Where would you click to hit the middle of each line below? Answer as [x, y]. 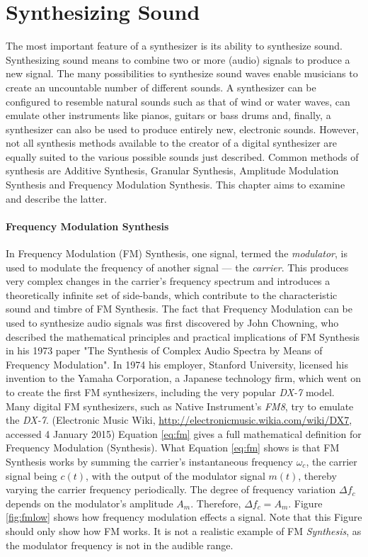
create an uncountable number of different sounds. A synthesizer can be [161, 87]
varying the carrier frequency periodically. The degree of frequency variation [171, 489]
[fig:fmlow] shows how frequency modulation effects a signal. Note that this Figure [184, 517]
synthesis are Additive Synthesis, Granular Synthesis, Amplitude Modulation [172, 170]
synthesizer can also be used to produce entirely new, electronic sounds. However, [182, 129]
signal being [31, 475]
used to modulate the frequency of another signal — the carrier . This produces [177, 267]
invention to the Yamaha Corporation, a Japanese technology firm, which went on [184, 378]
